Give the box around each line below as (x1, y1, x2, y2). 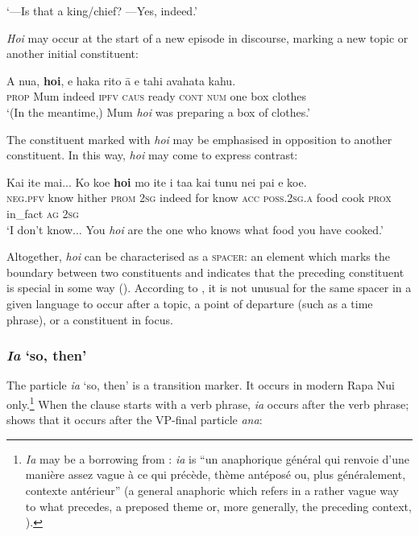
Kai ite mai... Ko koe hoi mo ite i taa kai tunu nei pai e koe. (6, 173, 307, 190)
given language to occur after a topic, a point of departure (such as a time (6, 295, 373, 311)
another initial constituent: (6, 45, 139, 62)
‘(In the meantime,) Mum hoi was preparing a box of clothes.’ (6, 103, 311, 120)
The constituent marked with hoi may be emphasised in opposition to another (6, 130, 392, 147)
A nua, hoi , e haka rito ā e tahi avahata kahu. (6, 72, 236, 89)
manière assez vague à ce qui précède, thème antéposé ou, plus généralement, (25, 466, 406, 483)
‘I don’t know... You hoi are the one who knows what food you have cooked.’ (6, 221, 384, 237)
